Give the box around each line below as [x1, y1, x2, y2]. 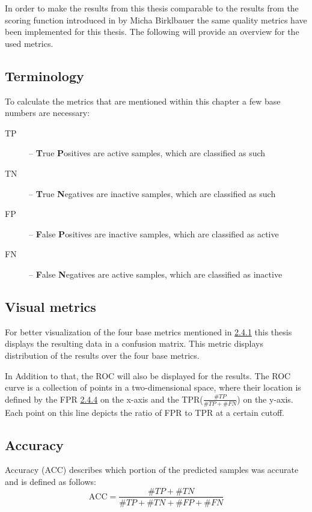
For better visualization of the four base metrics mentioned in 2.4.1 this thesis [5, 325, 292, 338]
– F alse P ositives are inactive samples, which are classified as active [29, 227, 279, 240]
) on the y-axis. [237, 392, 293, 405]
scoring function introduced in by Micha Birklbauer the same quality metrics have [5, 13, 307, 26]
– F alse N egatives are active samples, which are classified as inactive [29, 267, 283, 280]
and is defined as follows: [5, 475, 96, 487]
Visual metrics [5, 297, 96, 315]
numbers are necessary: [5, 106, 90, 119]
